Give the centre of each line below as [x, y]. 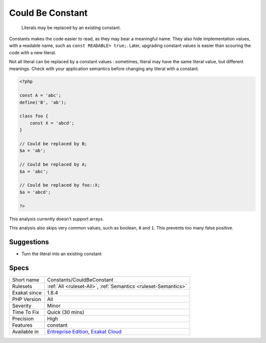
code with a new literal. [33, 52]
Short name [26, 280]
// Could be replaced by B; [53, 144]
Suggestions [29, 242]
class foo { [34, 116]
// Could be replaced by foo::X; [60, 185]
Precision [23, 318]
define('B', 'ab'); [43, 102]
